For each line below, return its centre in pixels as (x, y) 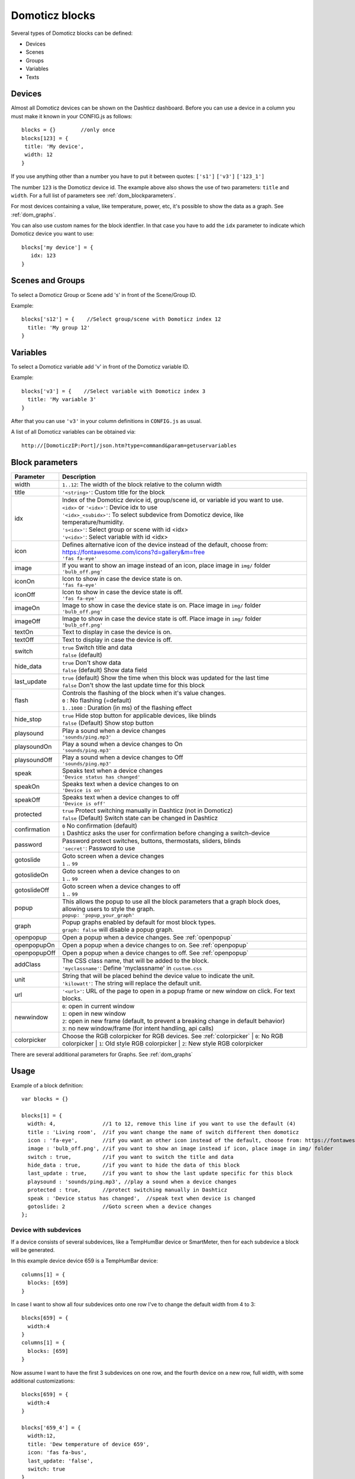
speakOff (28, 800)
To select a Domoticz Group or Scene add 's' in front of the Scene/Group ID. (104, 295)
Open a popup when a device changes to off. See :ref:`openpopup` (155, 952)
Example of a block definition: (47, 1085)
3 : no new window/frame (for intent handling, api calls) (138, 1028)
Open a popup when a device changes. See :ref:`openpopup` (148, 937)
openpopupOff (35, 952)
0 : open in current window (99, 1006)
